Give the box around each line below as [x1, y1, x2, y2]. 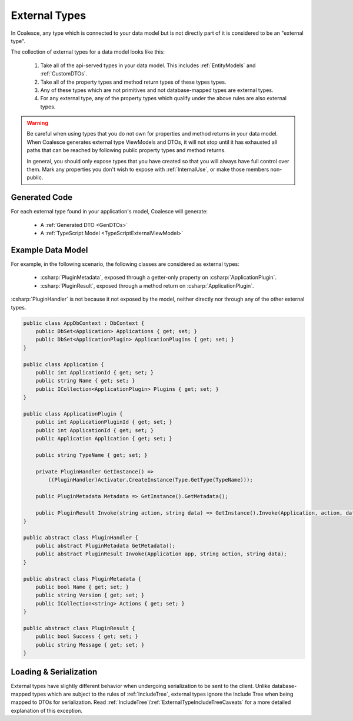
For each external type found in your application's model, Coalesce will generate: [11, 208, 208, 215]
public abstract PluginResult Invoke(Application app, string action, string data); [35, 551, 288, 557]
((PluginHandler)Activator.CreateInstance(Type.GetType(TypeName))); [48, 476, 253, 483]
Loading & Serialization [11, 667, 98, 677]
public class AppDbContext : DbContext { [23, 320, 145, 327]
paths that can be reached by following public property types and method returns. [26, 147, 226, 154]
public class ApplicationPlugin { [23, 410, 123, 417]
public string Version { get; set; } [35, 592, 145, 598]
